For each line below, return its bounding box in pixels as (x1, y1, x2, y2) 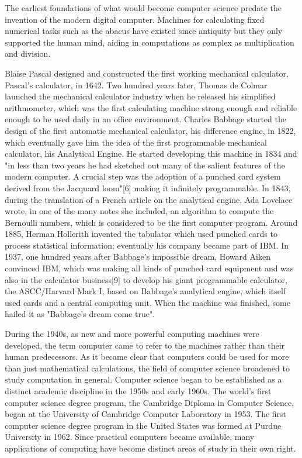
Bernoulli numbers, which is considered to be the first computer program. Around (5, 216, 298, 228)
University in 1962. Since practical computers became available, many (5, 431, 255, 443)
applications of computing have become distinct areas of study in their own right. (5, 442, 296, 454)
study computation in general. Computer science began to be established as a (5, 373, 282, 385)
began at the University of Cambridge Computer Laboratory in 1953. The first (5, 408, 287, 420)
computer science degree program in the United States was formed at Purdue (5, 419, 282, 431)
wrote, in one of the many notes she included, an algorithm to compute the (5, 205, 274, 217)
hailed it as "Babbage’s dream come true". (5, 308, 155, 320)
